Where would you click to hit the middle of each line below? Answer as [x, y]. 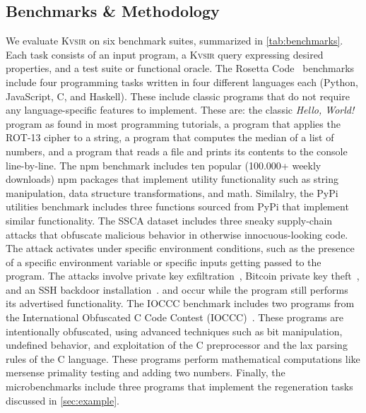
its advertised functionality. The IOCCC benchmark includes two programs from [180, 303]
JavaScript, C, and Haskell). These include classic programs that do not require [178, 96]
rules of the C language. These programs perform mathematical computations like [183, 358]
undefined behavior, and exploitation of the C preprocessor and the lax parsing [177, 345]
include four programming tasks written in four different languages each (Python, [182, 82]
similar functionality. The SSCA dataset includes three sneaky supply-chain [169, 220]
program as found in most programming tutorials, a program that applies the [173, 123]
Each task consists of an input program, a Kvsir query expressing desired [165, 54]
